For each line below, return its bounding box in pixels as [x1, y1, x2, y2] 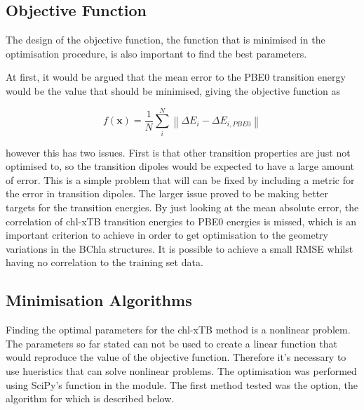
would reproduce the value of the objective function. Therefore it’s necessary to [6, 350, 346, 364]
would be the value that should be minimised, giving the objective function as [6, 83, 341, 98]
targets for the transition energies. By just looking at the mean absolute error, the [6, 200, 359, 215]
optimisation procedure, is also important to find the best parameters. [6, 46, 307, 60]
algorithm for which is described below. [6, 391, 175, 406]
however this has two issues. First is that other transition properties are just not [6, 145, 351, 159]
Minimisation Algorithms [6, 289, 192, 311]
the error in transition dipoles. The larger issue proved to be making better [6, 186, 328, 201]
